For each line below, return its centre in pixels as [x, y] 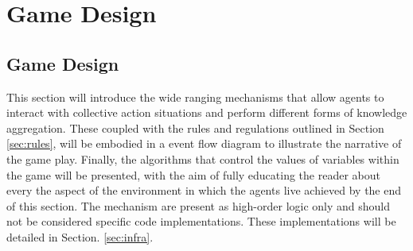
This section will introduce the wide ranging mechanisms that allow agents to [195, 97]
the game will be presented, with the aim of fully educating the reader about [193, 174]
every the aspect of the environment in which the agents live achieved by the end [204, 190]
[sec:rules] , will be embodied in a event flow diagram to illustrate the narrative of [204, 143]
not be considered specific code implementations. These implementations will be [201, 221]
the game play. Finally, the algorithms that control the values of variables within [203, 158]
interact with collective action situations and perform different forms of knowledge [207, 112]
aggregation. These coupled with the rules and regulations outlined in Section [195, 127]
